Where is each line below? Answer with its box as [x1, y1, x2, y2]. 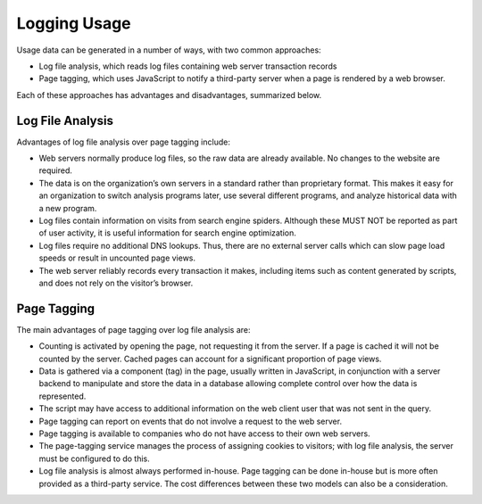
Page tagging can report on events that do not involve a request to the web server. [38, 416, 343, 426]
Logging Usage [16, 13, 131, 33]
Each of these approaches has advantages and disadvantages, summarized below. [16, 89, 322, 100]
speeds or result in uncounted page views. [38, 252, 196, 263]
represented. [38, 391, 87, 401]
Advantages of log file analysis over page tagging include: [16, 136, 231, 147]
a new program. [38, 202, 97, 213]
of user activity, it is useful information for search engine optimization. [38, 227, 296, 238]
